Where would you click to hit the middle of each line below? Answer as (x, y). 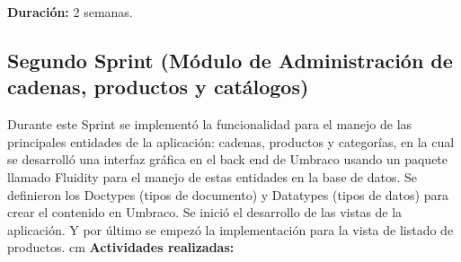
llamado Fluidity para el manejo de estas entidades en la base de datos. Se (212, 176)
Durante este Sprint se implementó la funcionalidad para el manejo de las (210, 124)
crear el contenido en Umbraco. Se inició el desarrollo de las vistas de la (205, 212)
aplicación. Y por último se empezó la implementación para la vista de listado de (230, 229)
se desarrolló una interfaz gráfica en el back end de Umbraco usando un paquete (228, 159)
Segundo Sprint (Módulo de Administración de (230, 60)
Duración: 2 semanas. (70, 12)
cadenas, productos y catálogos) (158, 87)
